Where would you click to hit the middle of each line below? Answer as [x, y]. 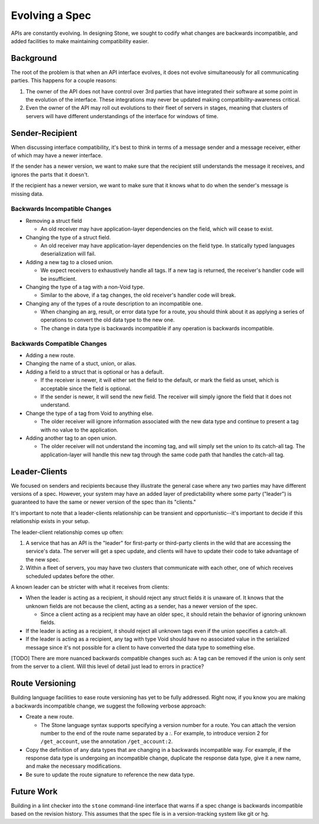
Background [34, 58]
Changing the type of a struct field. [68, 237]
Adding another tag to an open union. [71, 438]
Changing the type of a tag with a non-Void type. [85, 287]
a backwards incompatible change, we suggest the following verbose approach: [108, 706]
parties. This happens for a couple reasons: [64, 80]
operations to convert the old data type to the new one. [108, 320]
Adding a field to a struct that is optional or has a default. [95, 372]
